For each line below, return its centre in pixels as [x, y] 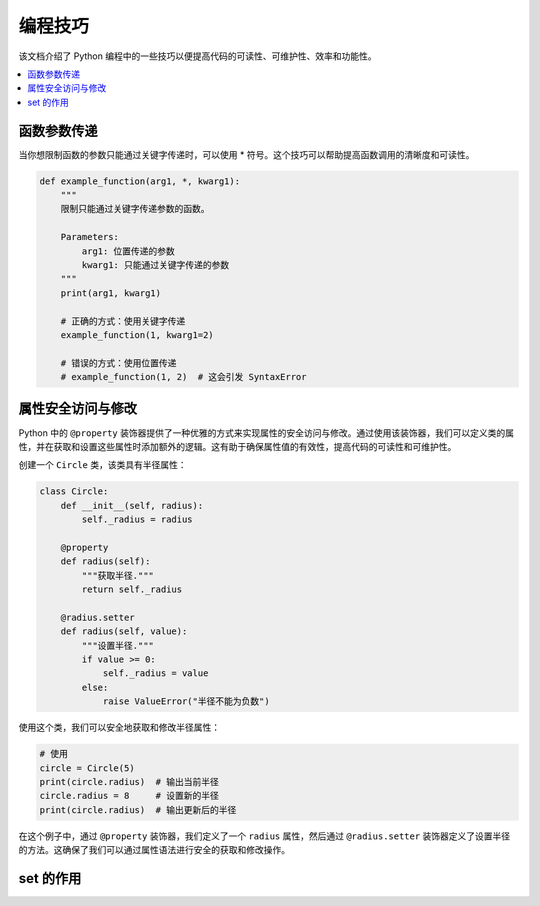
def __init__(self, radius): [132, 505]
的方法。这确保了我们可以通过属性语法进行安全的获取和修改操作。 [154, 850]
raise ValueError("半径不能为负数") [186, 701]
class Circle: [74, 491]
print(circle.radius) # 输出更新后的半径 [138, 809]
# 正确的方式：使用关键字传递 [123, 321]
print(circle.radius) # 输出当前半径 [129, 781]
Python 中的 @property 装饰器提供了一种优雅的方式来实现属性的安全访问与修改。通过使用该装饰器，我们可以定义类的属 [266, 432]
